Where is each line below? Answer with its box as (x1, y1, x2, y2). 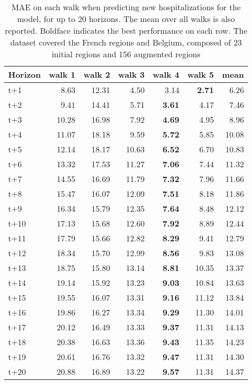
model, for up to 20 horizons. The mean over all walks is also (17, 13, 235, 25)
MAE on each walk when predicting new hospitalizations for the (11, 1, 241, 13)
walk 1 (48, 69, 75, 80)
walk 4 (153, 69, 180, 80)
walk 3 (118, 69, 145, 80)
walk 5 (187, 69, 214, 80)
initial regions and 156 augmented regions (52, 48, 200, 60)
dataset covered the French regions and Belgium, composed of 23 (10, 36, 242, 48)
